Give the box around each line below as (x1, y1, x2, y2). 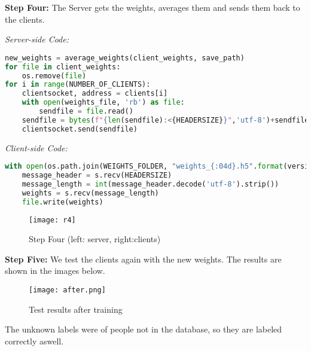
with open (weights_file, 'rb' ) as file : (22, 98, 185, 107)
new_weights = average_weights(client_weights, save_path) (5, 53, 245, 62)
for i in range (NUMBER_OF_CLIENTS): (5, 80, 151, 89)
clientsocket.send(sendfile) (22, 124, 138, 133)
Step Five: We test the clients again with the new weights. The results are (5, 252, 282, 265)
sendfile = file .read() (39, 107, 133, 116)
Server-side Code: (5, 33, 69, 45)
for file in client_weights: (5, 62, 121, 71)
